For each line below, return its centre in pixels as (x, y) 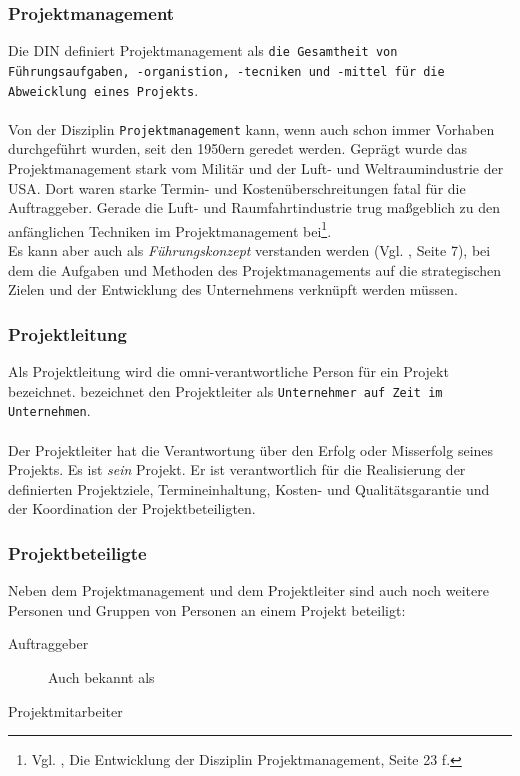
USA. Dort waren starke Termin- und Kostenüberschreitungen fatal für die (237, 187)
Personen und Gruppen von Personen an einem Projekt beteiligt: (207, 609)
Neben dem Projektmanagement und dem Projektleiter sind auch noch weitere (248, 590)
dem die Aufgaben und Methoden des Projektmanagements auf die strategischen (254, 269)
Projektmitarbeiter (65, 710)
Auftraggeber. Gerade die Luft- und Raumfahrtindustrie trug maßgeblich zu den (254, 207)
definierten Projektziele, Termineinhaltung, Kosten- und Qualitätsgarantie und (249, 488)
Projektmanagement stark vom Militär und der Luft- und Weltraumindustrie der (256, 168)
